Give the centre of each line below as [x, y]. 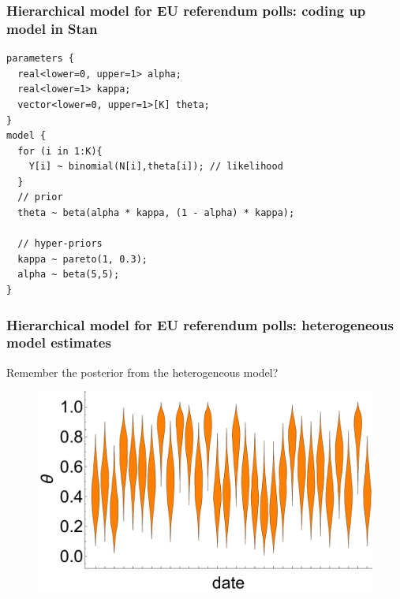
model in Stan [52, 28]
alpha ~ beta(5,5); [69, 275]
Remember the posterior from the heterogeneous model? [142, 372]
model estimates [59, 342]
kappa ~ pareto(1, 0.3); [82, 259]
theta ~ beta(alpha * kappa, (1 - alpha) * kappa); [156, 213]
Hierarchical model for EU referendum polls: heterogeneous [200, 324]
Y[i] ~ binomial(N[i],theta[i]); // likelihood [156, 167]
